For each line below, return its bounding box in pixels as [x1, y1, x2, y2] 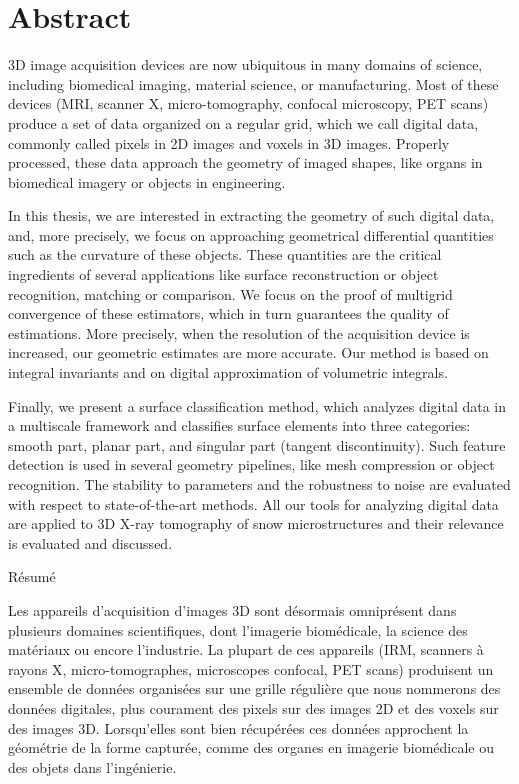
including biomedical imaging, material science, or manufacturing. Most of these [8, 73, 499, 94]
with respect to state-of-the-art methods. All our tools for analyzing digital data [8, 493, 499, 514]
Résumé [8, 566, 56, 587]
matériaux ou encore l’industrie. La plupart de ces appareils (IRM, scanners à [8, 639, 484, 660]
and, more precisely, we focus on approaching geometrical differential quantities [8, 224, 494, 245]
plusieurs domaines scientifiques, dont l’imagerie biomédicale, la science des [8, 619, 468, 640]
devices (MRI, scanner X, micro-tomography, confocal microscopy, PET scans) [8, 93, 489, 114]
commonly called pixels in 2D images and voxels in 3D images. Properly [8, 132, 450, 153]
